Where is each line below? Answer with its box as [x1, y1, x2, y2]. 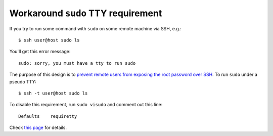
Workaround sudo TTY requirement [9, 8, 162, 19]
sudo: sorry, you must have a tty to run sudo [18, 60, 136, 66]
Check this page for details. [9, 124, 67, 131]
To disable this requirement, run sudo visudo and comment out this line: [9, 102, 163, 108]
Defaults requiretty [18, 113, 77, 119]
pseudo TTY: [9, 78, 36, 84]
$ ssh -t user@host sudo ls [18, 90, 88, 96]
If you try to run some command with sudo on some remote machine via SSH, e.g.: [9, 25, 182, 31]
